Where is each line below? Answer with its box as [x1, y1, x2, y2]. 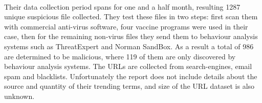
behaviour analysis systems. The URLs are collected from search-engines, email [4, 61, 252, 72]
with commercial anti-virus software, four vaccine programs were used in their [4, 21, 248, 31]
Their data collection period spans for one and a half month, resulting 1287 [4, 1, 241, 12]
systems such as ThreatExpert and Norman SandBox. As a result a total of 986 [4, 41, 254, 51]
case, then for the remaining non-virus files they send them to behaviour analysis [4, 31, 258, 42]
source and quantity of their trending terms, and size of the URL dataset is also [4, 81, 255, 91]
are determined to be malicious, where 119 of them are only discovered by [4, 51, 236, 61]
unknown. [4, 90, 35, 101]
